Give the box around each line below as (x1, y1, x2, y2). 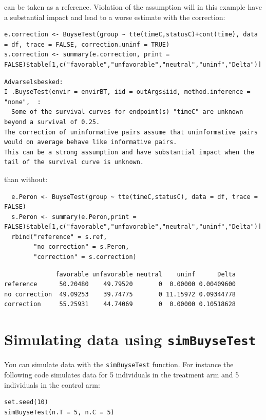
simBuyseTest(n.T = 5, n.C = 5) (4, 408, 115, 416)
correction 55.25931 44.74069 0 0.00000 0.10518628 (4, 301, 236, 308)
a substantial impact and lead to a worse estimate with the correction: (4, 11, 225, 22)
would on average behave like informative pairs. (4, 138, 177, 146)
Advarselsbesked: (4, 78, 63, 86)
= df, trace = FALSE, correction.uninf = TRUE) (4, 41, 170, 48)
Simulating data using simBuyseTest (4, 329, 256, 350)
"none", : (4, 98, 41, 106)
